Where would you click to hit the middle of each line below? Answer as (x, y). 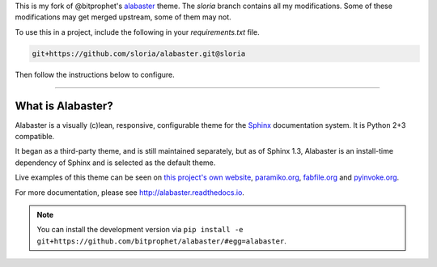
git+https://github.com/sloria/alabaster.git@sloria (139, 53)
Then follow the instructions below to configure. (95, 74)
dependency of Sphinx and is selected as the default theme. (115, 163)
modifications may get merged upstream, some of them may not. (123, 17)
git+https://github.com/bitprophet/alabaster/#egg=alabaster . (161, 241)
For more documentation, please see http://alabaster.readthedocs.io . (129, 192)
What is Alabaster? (64, 106)
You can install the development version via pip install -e (140, 230)
